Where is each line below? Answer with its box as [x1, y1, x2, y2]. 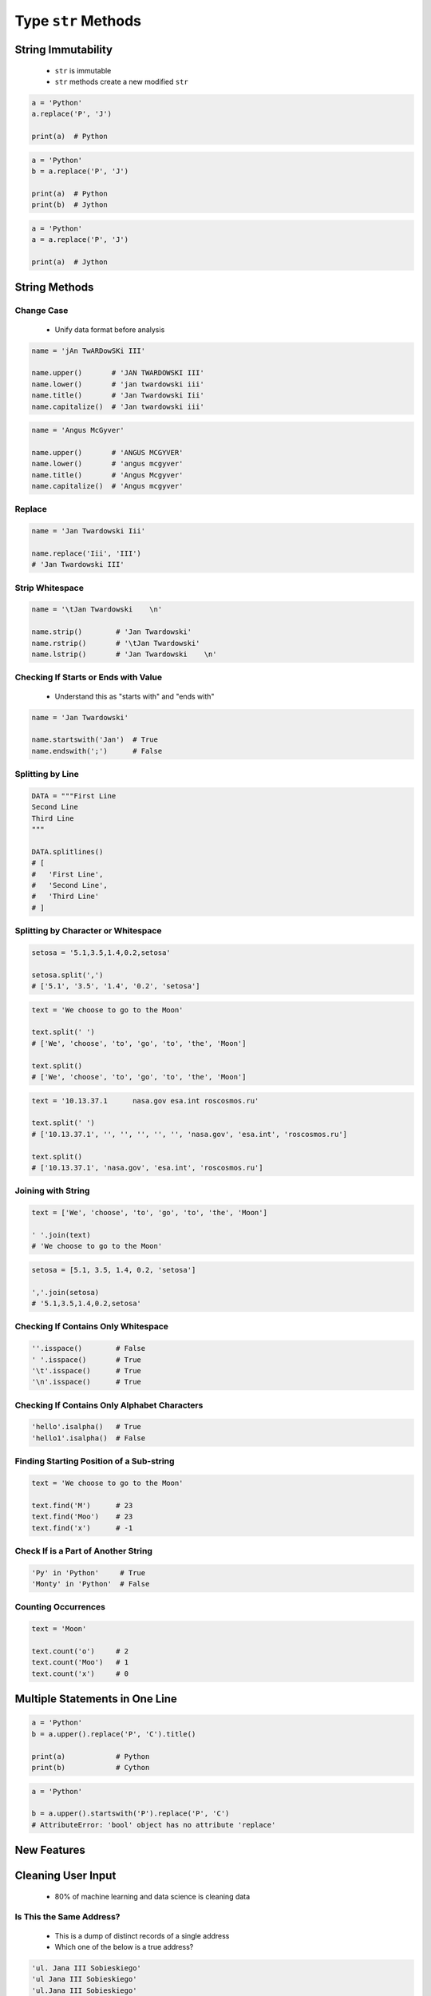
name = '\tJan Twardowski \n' [31, 605, 163, 614]
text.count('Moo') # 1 [31, 1657, 129, 1667]
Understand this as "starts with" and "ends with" [54, 691, 215, 701]
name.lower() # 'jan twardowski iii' [31, 379, 205, 389]
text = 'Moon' [31, 1625, 87, 1634]
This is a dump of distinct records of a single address [54, 1931, 230, 1940]
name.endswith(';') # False [31, 747, 163, 755]
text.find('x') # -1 [31, 1523, 133, 1532]
